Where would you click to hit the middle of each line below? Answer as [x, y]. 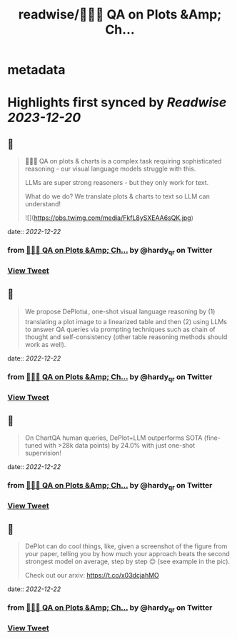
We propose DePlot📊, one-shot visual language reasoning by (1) [120, 312]
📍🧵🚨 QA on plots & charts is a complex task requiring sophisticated [123, 161]
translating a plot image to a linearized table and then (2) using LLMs [126, 322]
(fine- [212, 438]
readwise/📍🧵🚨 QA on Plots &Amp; [120, 15]
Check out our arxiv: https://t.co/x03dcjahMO [92, 575]
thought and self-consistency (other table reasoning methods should [126, 337]
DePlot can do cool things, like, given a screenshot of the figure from [126, 546]
